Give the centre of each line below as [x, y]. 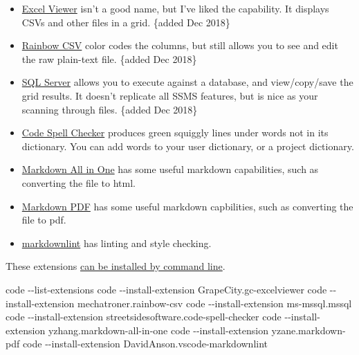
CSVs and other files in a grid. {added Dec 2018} [126, 22]
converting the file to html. [79, 182]
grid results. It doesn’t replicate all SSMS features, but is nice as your [170, 95]
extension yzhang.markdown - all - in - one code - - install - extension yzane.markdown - [176, 330]
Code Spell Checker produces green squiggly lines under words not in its [175, 133]
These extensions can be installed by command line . [116, 266]
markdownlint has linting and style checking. [117, 243]
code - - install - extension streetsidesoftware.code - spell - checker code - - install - [163, 317]
